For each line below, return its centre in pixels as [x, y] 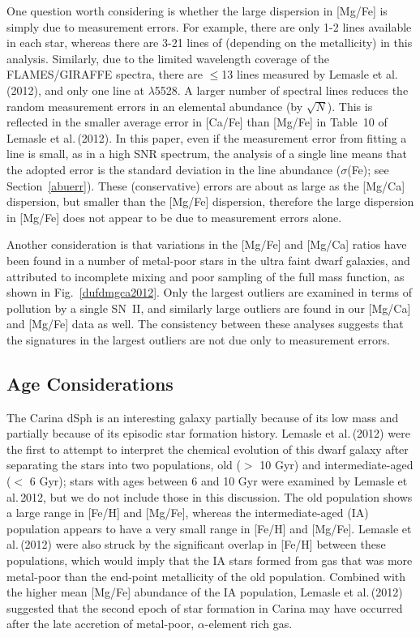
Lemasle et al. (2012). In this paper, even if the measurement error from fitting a [207, 137]
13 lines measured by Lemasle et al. [310, 74]
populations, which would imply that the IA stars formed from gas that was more [210, 560]
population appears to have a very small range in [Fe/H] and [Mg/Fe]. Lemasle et [209, 528]
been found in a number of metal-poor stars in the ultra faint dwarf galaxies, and [208, 260]
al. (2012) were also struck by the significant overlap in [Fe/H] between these [196, 544]
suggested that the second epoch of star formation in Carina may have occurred [205, 607]
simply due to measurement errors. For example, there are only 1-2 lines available [209, 26]
